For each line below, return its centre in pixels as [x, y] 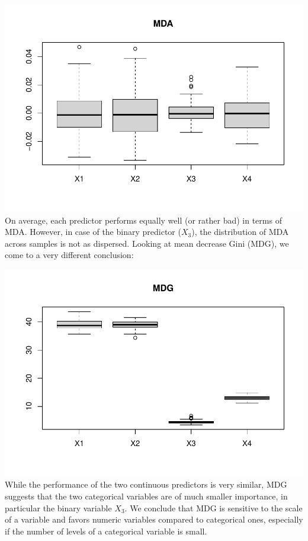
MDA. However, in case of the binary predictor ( [93, 232]
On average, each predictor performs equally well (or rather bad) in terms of [143, 220]
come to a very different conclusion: [69, 255]
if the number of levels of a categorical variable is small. [106, 531]
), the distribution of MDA [240, 232]
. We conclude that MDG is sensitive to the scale [214, 507]
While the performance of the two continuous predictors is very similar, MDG [146, 484]
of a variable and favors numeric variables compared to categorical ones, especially [154, 519]
